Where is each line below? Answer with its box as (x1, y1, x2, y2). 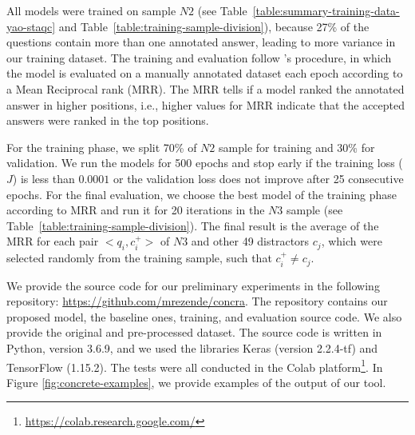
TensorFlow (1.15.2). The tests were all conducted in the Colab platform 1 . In (6, 356, 383, 375)
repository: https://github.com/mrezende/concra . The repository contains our (6, 293, 388, 309)
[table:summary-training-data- (252, 2, 400, 18)
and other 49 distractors (191, 233, 310, 249)
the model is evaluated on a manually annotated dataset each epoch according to (6, 65, 403, 82)
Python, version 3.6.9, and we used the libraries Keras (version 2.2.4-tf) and (6, 339, 378, 356)
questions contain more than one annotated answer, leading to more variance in (6, 34, 396, 50)
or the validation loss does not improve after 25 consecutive (113, 170, 404, 186)
